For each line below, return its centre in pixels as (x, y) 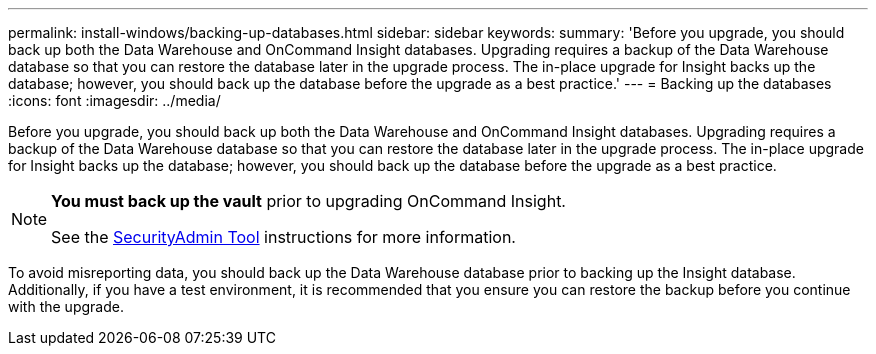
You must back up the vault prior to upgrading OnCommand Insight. (308, 201)
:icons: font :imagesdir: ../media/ (114, 100)
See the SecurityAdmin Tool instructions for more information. (283, 237)
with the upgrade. (66, 306)
